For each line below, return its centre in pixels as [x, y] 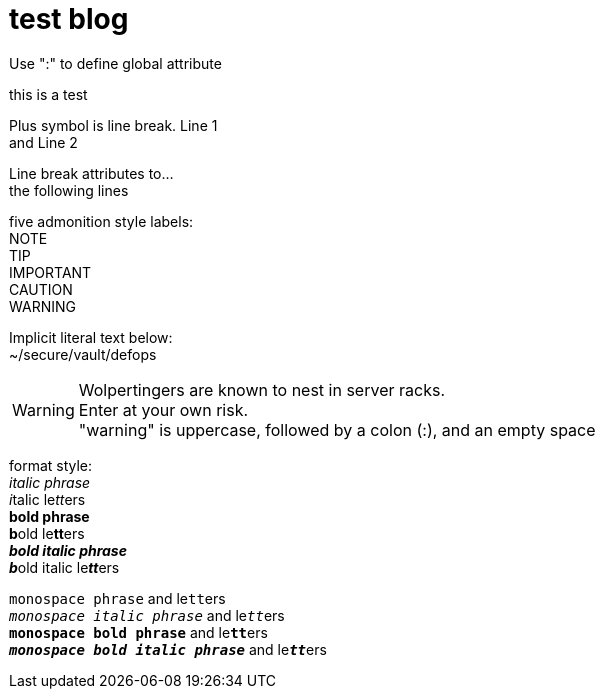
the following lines [69, 190]
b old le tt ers [47, 533]
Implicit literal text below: [91, 337]
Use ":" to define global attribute [115, 63]
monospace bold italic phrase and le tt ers [168, 649]
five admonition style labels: [101, 221]
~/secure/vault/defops [83, 354]
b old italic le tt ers [64, 567]
